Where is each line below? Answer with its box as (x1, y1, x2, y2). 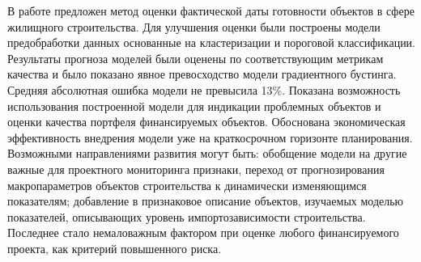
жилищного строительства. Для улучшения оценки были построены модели (7, 18, 381, 35)
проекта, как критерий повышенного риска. (7, 239, 222, 256)
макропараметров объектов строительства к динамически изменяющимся (7, 176, 367, 193)
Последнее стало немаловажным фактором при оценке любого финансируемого (7, 224, 399, 241)
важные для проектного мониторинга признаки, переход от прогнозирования (7, 160, 385, 177)
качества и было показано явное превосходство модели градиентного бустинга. (7, 65, 397, 82)
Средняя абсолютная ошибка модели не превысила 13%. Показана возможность (7, 81, 401, 98)
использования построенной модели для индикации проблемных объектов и (7, 97, 381, 114)
